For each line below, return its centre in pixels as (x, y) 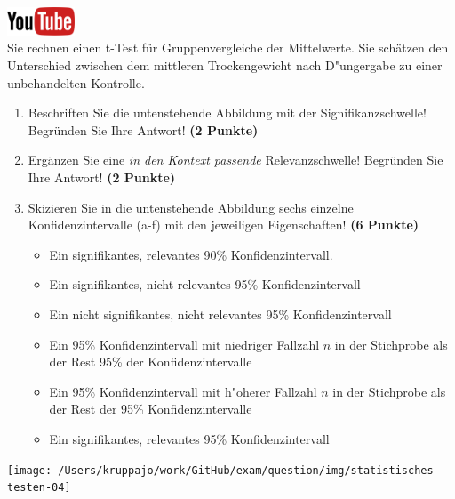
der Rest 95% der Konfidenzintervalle (151, 362)
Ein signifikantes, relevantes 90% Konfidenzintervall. (191, 254)
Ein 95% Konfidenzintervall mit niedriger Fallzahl (184, 344)
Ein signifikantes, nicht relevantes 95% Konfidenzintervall (205, 284)
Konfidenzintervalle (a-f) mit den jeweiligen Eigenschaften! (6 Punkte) (224, 225)
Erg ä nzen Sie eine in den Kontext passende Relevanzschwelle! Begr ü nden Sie (235, 160)
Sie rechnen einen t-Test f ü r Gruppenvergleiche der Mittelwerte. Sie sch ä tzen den (228, 48)
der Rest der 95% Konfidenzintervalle (151, 409)
